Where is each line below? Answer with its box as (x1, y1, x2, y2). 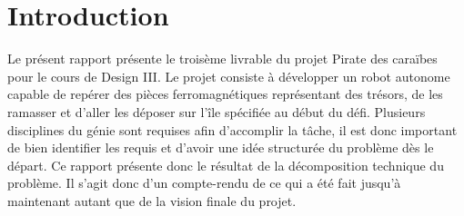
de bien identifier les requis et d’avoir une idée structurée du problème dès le (7, 138, 434, 157)
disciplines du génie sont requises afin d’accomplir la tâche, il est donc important (7, 120, 458, 139)
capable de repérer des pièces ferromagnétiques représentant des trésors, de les (7, 84, 443, 103)
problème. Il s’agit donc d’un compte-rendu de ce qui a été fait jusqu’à (7, 173, 401, 192)
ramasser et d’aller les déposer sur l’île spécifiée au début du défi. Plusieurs (7, 102, 426, 121)
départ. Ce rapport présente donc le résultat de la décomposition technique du (7, 155, 444, 174)
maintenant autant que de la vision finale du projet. (7, 191, 297, 210)
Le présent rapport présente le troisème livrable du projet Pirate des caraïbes (7, 49, 438, 68)
